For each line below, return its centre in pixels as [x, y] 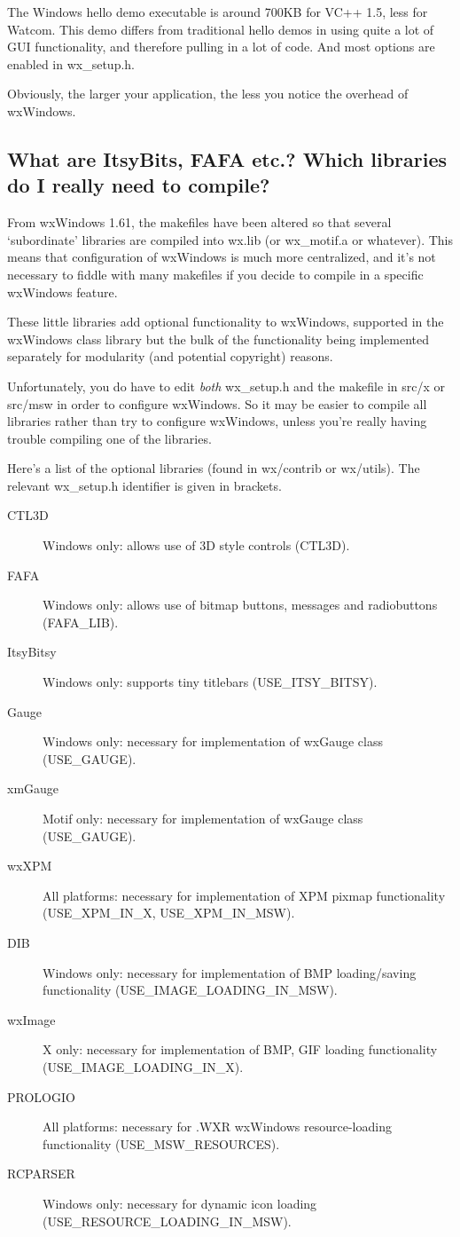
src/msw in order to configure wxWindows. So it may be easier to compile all [217, 403]
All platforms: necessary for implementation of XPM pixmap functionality [244, 895]
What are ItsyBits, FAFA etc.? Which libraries [227, 158]
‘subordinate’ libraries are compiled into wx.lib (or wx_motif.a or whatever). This [230, 239]
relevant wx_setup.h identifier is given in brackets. [144, 485]
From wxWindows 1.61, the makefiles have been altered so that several [199, 222]
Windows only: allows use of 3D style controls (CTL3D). [196, 545]
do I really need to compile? [139, 185]
